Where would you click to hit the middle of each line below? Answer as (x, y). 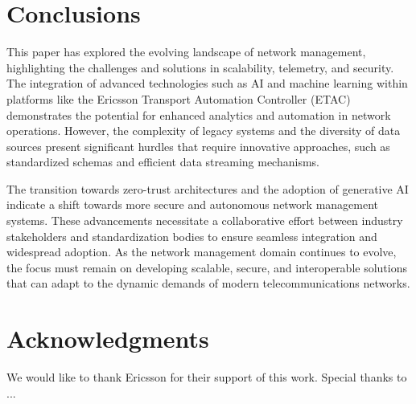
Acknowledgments (108, 339)
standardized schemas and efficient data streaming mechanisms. (163, 162)
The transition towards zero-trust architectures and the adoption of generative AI (208, 188)
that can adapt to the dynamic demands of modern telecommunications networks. (208, 283)
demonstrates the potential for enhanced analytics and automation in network (199, 114)
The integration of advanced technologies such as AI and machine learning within (207, 83)
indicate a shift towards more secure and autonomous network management (193, 204)
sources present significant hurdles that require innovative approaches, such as (198, 146)
